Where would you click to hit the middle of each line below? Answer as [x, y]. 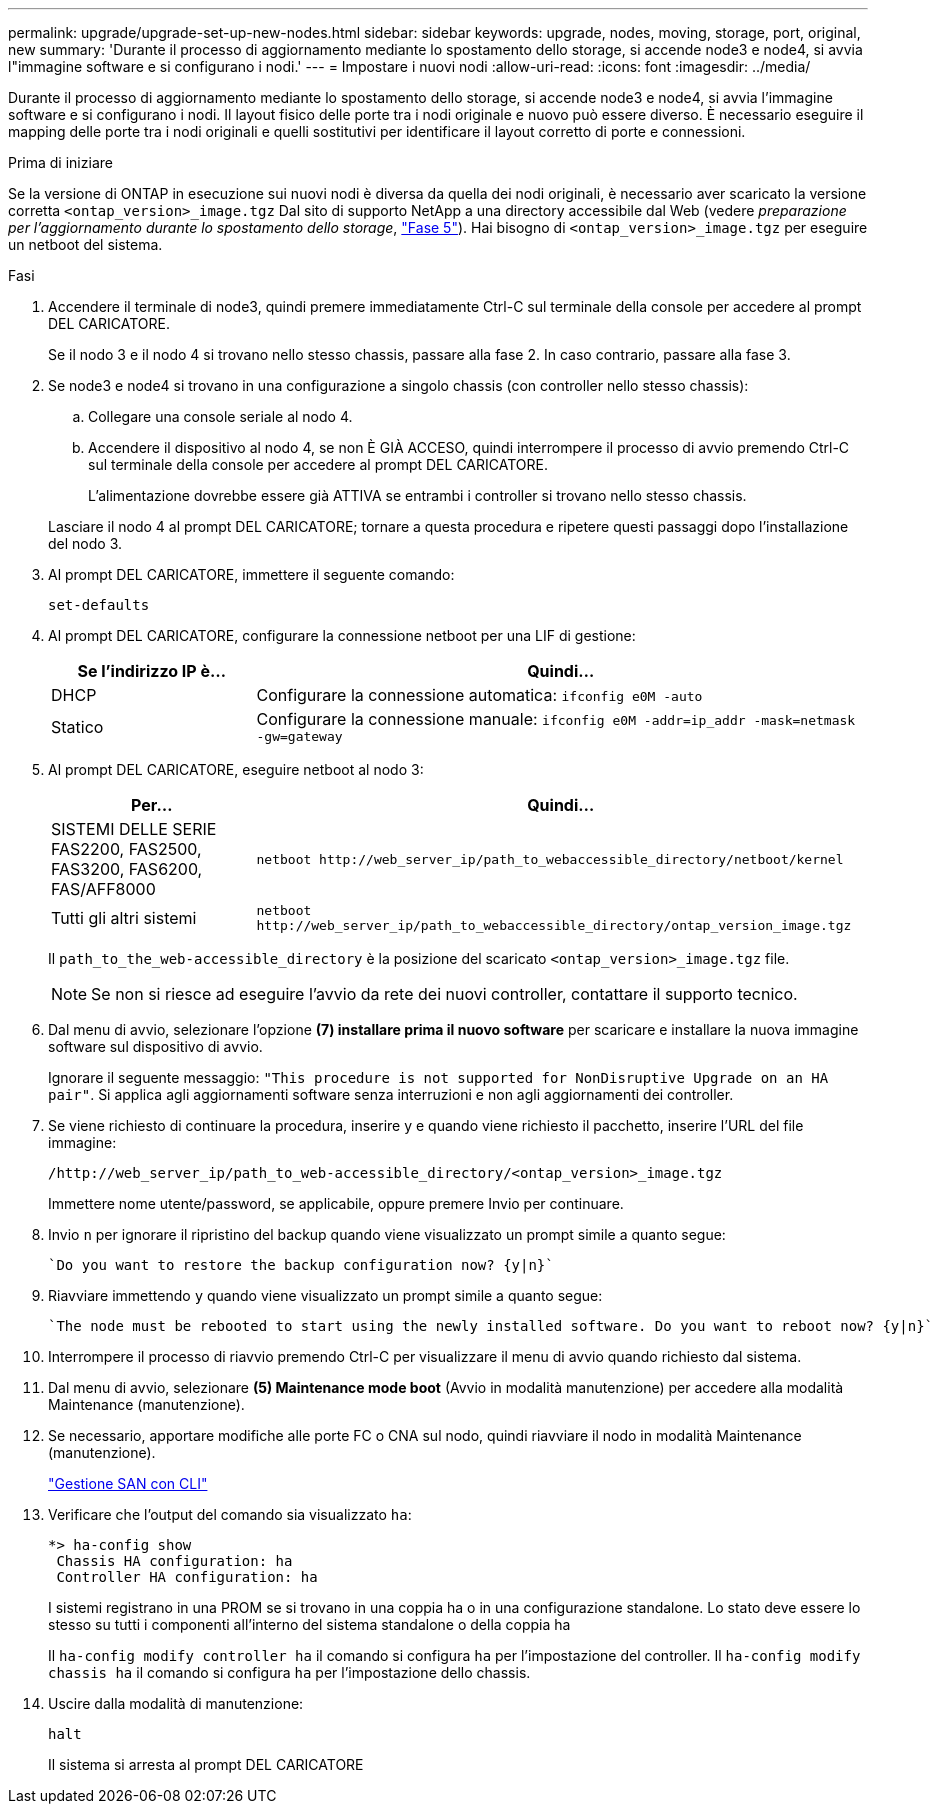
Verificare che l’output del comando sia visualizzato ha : [230, 1514]
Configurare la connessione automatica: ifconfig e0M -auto [479, 695]
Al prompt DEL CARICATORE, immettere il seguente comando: [251, 574]
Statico [77, 726]
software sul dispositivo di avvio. [155, 1046]
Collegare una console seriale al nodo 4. [220, 416]
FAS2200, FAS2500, [126, 849]
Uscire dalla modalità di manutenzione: [176, 1703]
